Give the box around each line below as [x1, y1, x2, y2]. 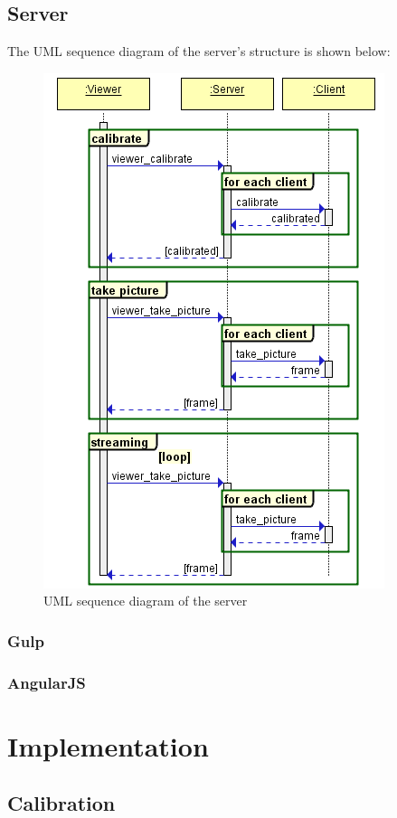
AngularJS [7, 671, 86, 693]
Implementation [7, 727, 209, 764]
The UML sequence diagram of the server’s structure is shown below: [7, 42, 391, 61]
